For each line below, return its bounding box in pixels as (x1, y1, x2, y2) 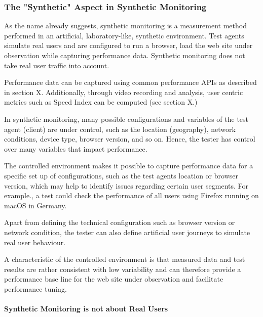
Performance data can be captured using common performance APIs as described (4, 77, 257, 87)
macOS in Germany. (4, 200, 67, 210)
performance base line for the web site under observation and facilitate (4, 274, 223, 284)
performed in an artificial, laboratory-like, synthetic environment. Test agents (4, 30, 244, 40)
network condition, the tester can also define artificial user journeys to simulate (4, 227, 250, 237)
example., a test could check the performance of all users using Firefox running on (4, 190, 259, 201)
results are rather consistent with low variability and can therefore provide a (4, 263, 241, 274)
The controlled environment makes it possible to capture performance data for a (4, 160, 253, 171)
